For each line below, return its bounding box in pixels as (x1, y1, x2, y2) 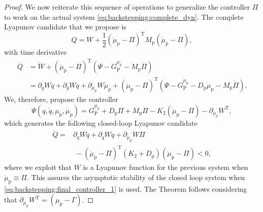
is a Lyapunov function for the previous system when (83, 162, 248, 172)
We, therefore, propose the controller (4, 94, 118, 104)
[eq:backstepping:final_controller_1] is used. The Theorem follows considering (4, 183, 247, 194)
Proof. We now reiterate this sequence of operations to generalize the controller (4, 2, 250, 12)
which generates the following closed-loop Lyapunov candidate (4, 118, 198, 128)
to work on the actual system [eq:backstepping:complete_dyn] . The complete (4, 11, 244, 22)
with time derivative (4, 47, 67, 57)
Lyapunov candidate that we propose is (4, 21, 126, 32)
